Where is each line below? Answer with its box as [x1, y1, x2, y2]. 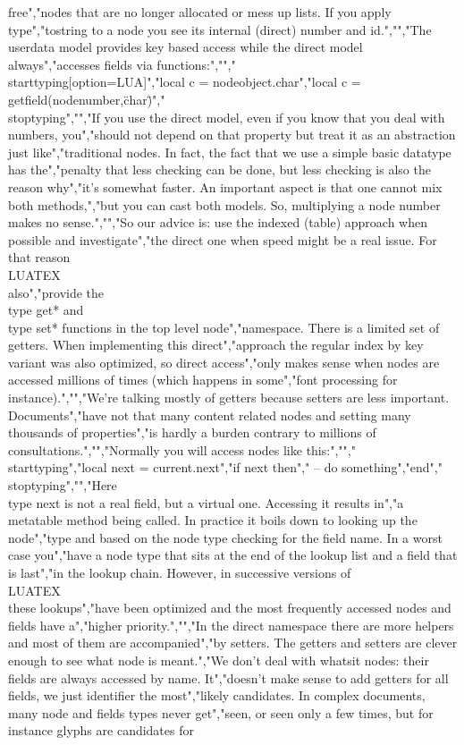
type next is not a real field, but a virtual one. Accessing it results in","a [8, 493, 404, 512]
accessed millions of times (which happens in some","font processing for [8, 370, 398, 389]
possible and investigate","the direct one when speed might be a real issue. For [8, 230, 437, 249]
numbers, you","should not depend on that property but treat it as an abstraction [8, 125, 456, 144]
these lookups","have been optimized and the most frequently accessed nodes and [8, 598, 451, 617]
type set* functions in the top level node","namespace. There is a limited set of [8, 317, 440, 336]
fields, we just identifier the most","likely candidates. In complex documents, [8, 686, 426, 705]
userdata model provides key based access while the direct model [8, 38, 363, 56]
